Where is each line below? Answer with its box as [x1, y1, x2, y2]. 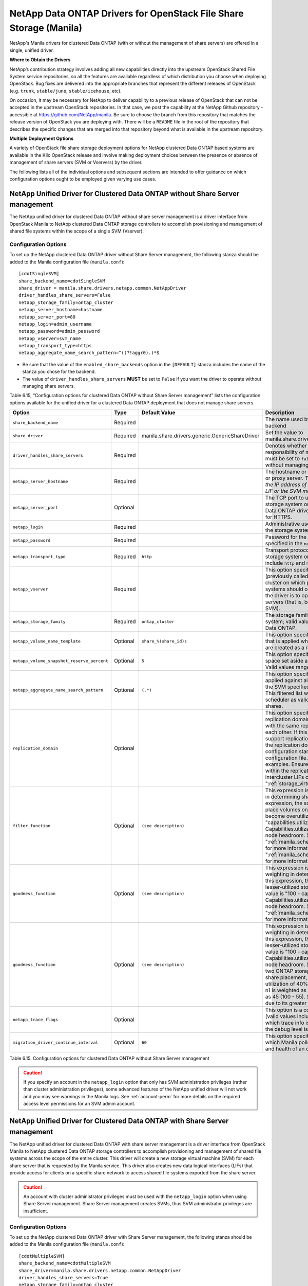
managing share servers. [22, 383, 75, 389]
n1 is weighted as [265, 987, 307, 994]
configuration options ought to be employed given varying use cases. [9, 175, 157, 182]
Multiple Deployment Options [9, 135, 74, 141]
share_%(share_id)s [141, 638, 187, 644]
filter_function [12, 823, 51, 828]
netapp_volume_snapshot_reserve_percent [12, 658, 109, 664]
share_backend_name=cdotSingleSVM [18, 278, 105, 284]
